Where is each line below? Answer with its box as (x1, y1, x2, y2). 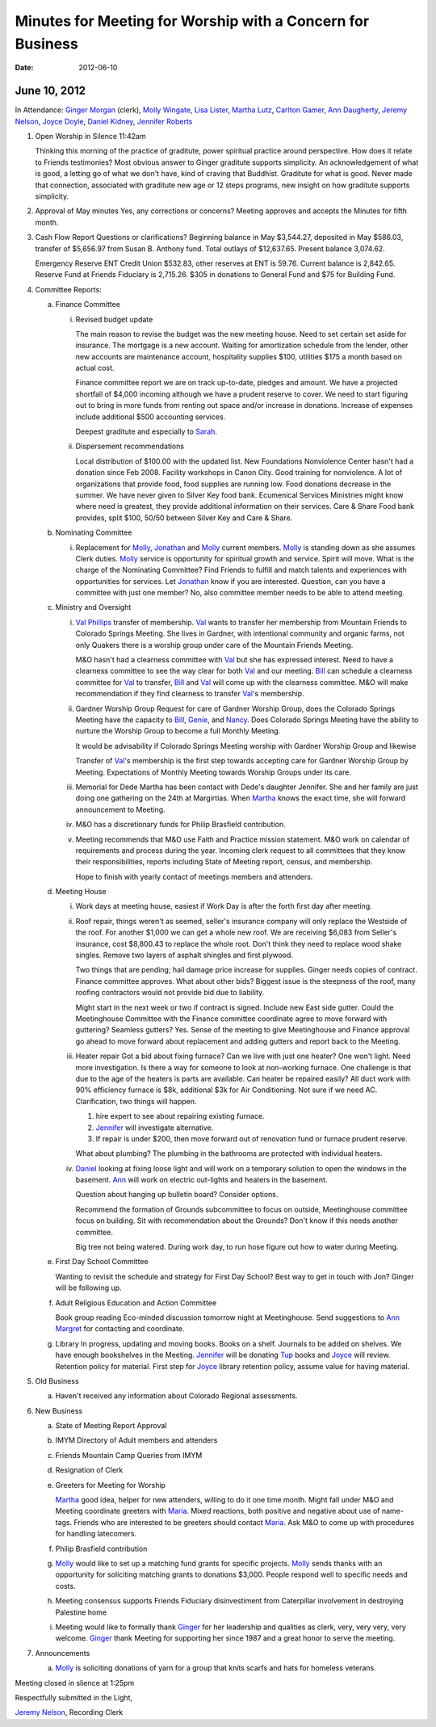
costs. (55, 1581, 76, 1590)
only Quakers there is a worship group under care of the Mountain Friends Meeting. (75, 640, 354, 649)
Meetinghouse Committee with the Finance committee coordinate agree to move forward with (75, 1014, 388, 1023)
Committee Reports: (35, 284, 103, 294)
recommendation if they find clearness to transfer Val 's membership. (75, 689, 304, 699)
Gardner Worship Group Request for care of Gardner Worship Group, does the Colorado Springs (75, 704, 396, 713)
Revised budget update (75, 314, 153, 324)
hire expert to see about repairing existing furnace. (95, 1111, 266, 1121)
